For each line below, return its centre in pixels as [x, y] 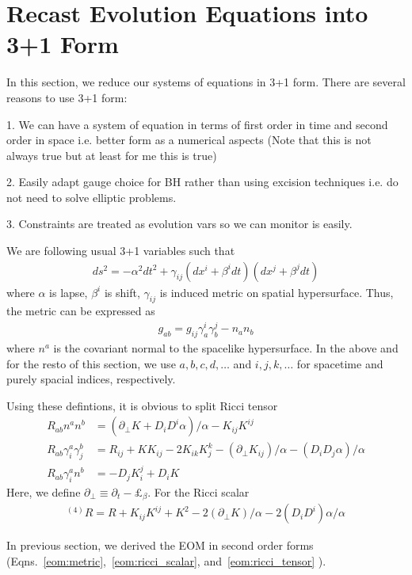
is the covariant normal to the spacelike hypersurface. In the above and [226, 347]
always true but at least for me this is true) [112, 155]
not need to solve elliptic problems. [92, 197]
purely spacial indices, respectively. [91, 379]
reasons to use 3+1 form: [67, 97]
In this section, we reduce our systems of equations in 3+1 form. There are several [206, 82]
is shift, [122, 292]
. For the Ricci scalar [198, 491]
